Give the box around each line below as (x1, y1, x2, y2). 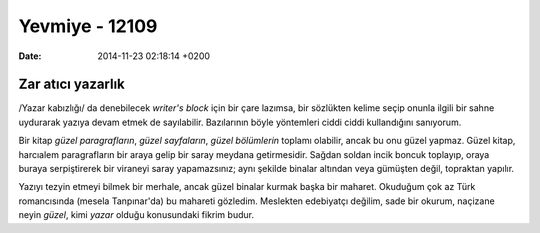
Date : (18, 50, 42, 62)
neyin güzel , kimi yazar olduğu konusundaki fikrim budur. (18, 209, 255, 221)
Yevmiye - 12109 (18, 15, 158, 37)
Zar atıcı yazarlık (18, 76, 125, 93)
